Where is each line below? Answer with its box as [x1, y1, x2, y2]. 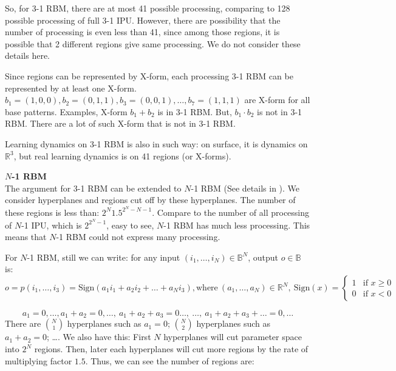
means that [5, 230, 47, 243]
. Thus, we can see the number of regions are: [85, 354, 254, 367]
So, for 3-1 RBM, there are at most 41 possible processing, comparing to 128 [5, 2, 290, 14]
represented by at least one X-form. [5, 81, 137, 94]
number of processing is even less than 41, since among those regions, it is [5, 25, 280, 38]
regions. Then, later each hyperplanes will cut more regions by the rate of [34, 343, 309, 355]
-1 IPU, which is [21, 218, 82, 231]
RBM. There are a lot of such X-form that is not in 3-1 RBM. [5, 117, 236, 130]
